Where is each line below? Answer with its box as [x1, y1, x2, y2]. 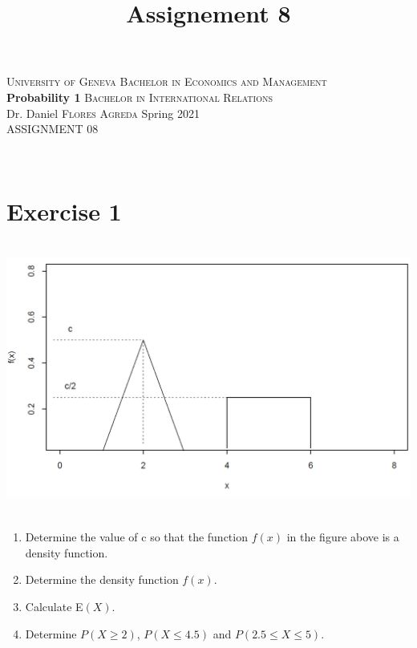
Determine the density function [25, 571, 179, 588]
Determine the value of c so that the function [25, 529, 248, 545]
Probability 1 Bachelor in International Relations [6, 88, 273, 105]
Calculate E [25, 598, 83, 614]
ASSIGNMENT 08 [6, 120, 99, 137]
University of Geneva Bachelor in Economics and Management [6, 73, 327, 90]
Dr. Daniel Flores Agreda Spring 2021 [6, 104, 200, 121]
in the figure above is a [286, 529, 399, 545]
